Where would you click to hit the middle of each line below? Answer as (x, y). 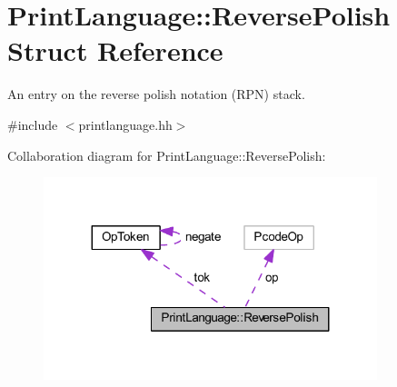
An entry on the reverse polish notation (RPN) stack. (156, 94)
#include (33, 124)
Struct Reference (115, 50)
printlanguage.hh (125, 124)
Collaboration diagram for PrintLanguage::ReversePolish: (167, 155)
